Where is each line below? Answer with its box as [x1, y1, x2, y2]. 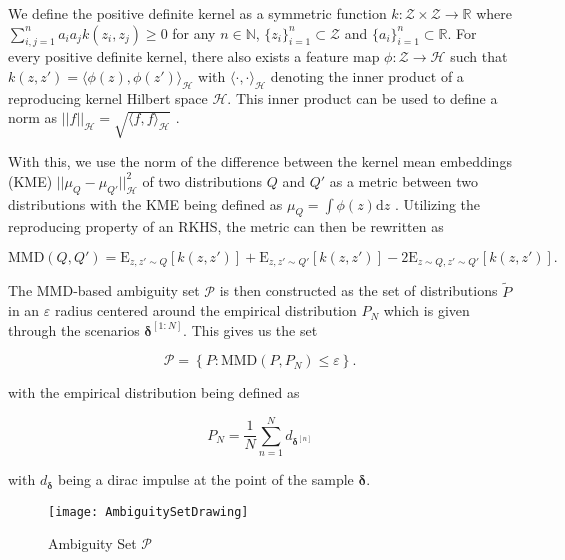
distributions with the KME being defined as [8, 193, 283, 214]
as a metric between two [329, 170, 479, 191]
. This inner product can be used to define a [227, 87, 498, 108]
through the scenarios [8, 319, 140, 340]
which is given [383, 300, 470, 321]
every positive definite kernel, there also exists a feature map [8, 46, 380, 67]
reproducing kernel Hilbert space [8, 87, 208, 108]
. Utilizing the [394, 193, 481, 214]
